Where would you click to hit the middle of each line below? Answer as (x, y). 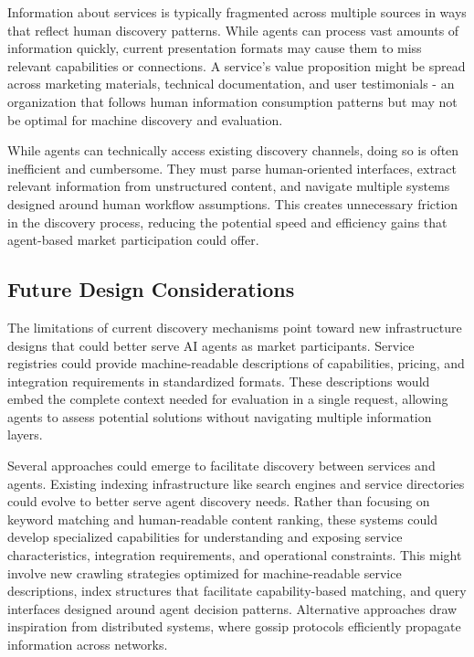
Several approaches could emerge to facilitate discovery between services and (221, 466)
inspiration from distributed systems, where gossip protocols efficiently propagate (234, 626)
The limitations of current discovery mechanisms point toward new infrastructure (235, 327)
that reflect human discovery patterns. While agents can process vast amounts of (233, 30)
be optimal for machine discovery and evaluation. (145, 119)
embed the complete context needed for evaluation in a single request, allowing (228, 399)
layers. (25, 434)
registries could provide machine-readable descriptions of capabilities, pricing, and (236, 363)
